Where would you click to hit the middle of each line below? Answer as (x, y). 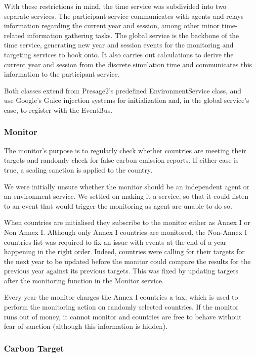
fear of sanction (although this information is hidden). (86, 326)
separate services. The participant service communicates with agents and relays (124, 16)
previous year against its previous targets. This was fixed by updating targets (121, 271)
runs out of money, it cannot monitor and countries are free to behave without (123, 316)
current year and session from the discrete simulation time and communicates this (128, 64)
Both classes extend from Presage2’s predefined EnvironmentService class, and (123, 90)
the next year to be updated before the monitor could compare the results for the (127, 261)
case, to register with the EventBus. (58, 110)
